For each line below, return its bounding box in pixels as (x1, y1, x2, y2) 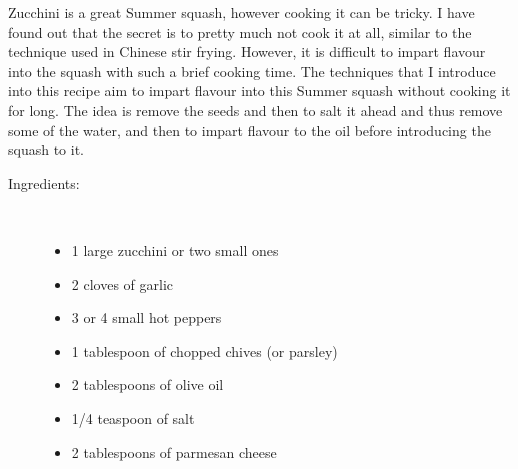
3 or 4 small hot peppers (71, 307, 222, 328)
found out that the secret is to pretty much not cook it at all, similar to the (8, 21, 472, 42)
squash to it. (8, 139, 84, 160)
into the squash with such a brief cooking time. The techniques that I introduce (8, 60, 496, 81)
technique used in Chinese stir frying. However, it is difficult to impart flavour (8, 41, 486, 62)
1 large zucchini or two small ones (71, 239, 279, 260)
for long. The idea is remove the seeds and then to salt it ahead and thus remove (8, 99, 503, 120)
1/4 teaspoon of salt (71, 407, 195, 428)
